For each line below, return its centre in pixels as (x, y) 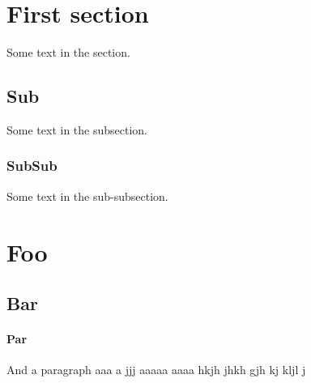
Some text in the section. (68, 52)
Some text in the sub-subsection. (87, 196)
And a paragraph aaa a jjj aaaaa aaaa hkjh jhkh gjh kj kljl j (156, 370)
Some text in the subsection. (77, 129)
